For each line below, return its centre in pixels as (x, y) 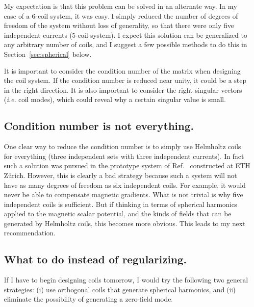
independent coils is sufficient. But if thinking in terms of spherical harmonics (121, 204)
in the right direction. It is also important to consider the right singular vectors (123, 90)
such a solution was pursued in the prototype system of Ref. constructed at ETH (127, 166)
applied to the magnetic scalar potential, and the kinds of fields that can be (118, 214)
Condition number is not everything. (99, 126)
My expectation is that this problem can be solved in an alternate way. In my (121, 6)
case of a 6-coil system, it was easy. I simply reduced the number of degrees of (121, 15)
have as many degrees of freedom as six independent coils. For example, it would (125, 185)
